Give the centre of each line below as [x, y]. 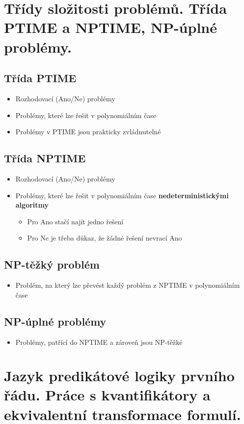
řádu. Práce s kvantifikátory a [107, 395]
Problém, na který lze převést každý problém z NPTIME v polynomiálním [128, 285]
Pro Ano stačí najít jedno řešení [75, 221]
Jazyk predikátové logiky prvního [119, 376]
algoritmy [32, 205]
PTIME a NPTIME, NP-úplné [110, 27]
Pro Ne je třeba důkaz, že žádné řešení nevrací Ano [105, 238]
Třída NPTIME [45, 158]
